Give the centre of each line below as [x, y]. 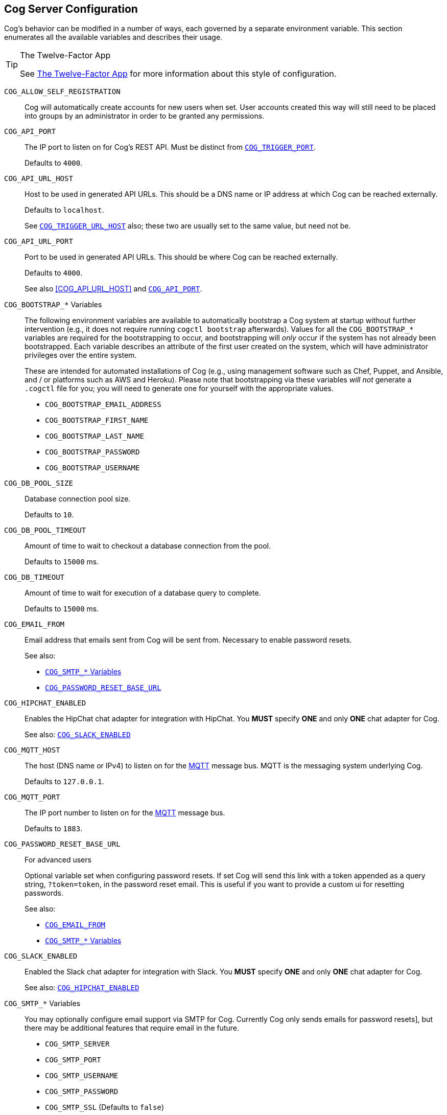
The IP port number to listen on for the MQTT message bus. [125, 813]
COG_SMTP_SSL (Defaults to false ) [104, 1107]
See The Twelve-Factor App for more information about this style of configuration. [178, 74]
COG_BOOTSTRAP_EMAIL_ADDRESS [103, 405]
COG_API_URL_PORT [39, 242]
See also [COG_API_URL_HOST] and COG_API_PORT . [113, 289]
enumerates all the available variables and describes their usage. [113, 37]
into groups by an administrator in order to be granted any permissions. [145, 116]
